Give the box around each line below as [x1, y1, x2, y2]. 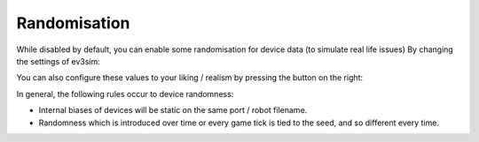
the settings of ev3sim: [16, 56, 101, 66]
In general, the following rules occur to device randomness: [16, 88, 234, 99]
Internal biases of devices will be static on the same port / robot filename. [38, 105, 308, 116]
